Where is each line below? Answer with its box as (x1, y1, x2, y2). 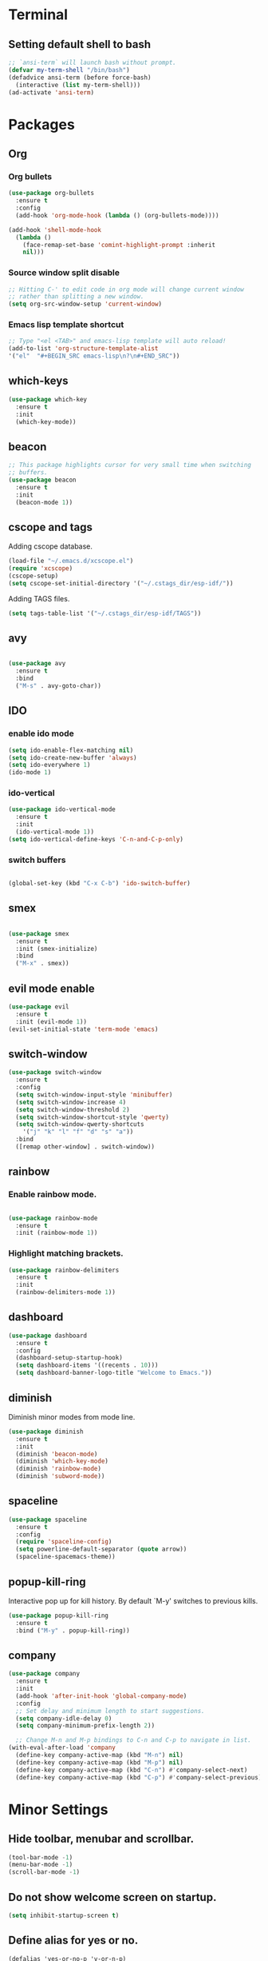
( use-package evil (8, 1003, 69, 1011)
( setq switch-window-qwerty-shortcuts (15, 1120, 145, 1128)
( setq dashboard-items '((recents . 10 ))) (15, 1361, 159, 1369)
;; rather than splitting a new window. (8, 293, 145, 301)
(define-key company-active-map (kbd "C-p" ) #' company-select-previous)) (15, 1773, 266, 1781)
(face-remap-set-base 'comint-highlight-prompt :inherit (22, 241, 216, 249)
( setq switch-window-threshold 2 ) (15, 1105, 130, 1113)
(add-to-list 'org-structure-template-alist (8, 345, 159, 353)
